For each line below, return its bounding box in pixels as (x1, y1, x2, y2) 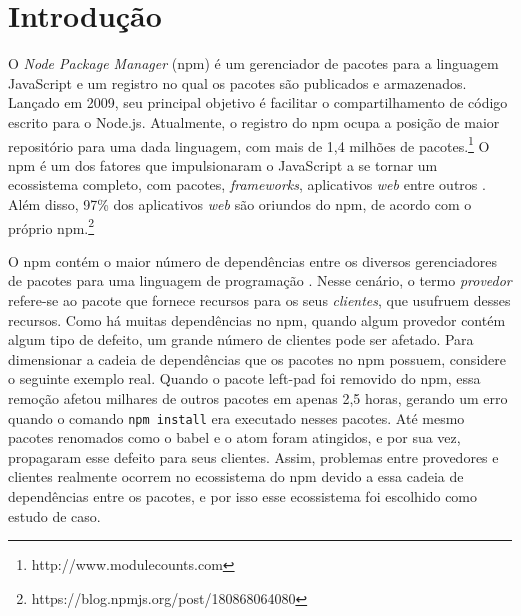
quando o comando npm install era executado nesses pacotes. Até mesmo (8, 407, 465, 428)
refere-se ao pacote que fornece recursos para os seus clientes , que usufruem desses (8, 289, 511, 310)
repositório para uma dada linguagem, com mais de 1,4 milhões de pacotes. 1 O (8, 132, 490, 156)
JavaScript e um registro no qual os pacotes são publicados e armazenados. (8, 72, 467, 93)
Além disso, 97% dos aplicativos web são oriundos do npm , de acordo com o (8, 193, 472, 214)
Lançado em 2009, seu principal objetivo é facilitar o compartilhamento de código (8, 92, 508, 113)
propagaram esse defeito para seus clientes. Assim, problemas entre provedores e (8, 446, 499, 467)
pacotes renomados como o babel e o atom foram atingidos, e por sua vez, (8, 427, 461, 448)
